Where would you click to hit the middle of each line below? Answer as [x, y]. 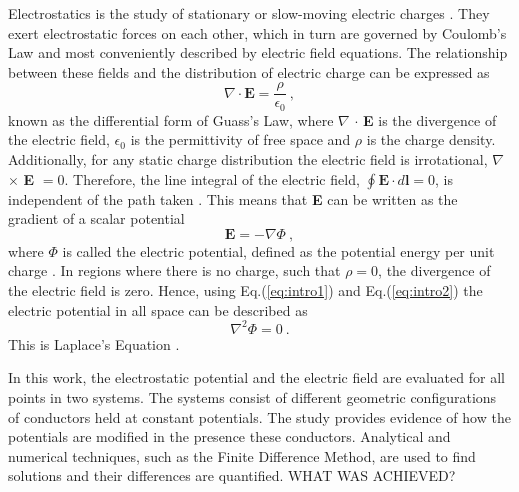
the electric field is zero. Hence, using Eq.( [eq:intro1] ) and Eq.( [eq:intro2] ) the [245, 290]
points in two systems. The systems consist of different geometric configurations [252, 396]
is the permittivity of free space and [240, 139]
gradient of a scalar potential [96, 218]
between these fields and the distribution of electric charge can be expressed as [249, 71]
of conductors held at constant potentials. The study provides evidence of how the [259, 416]
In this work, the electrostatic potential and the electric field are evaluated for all [256, 377]
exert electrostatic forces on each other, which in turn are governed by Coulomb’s [257, 32]
